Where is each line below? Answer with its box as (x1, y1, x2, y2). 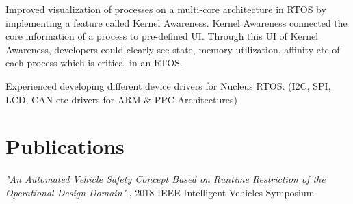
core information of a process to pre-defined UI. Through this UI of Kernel (5, 29, 319, 43)
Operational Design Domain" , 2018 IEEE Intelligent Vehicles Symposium (5, 185, 315, 199)
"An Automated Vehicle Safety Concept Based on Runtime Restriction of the (5, 172, 326, 186)
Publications (5, 132, 125, 160)
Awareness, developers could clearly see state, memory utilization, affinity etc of (5, 42, 340, 56)
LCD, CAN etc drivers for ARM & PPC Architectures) (5, 92, 237, 106)
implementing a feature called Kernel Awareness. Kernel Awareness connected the (5, 15, 348, 29)
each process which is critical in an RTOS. (5, 55, 183, 70)
